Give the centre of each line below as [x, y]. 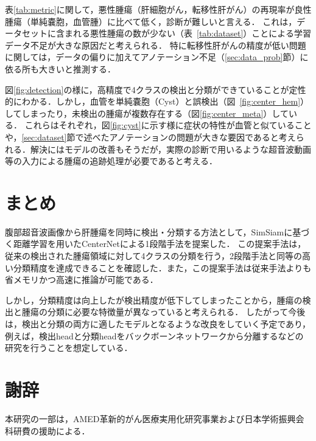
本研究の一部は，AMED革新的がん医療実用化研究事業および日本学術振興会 [155, 418]
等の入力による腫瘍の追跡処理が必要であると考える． [111, 161]
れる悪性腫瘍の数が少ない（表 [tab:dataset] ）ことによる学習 [192, 33]
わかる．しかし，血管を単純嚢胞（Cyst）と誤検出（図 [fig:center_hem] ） [165, 101]
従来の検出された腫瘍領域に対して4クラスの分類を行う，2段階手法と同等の [153, 256]
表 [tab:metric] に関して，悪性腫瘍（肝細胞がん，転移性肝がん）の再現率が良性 [158, 9]
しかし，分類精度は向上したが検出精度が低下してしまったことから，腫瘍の [154, 300]
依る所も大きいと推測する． [60, 68]
